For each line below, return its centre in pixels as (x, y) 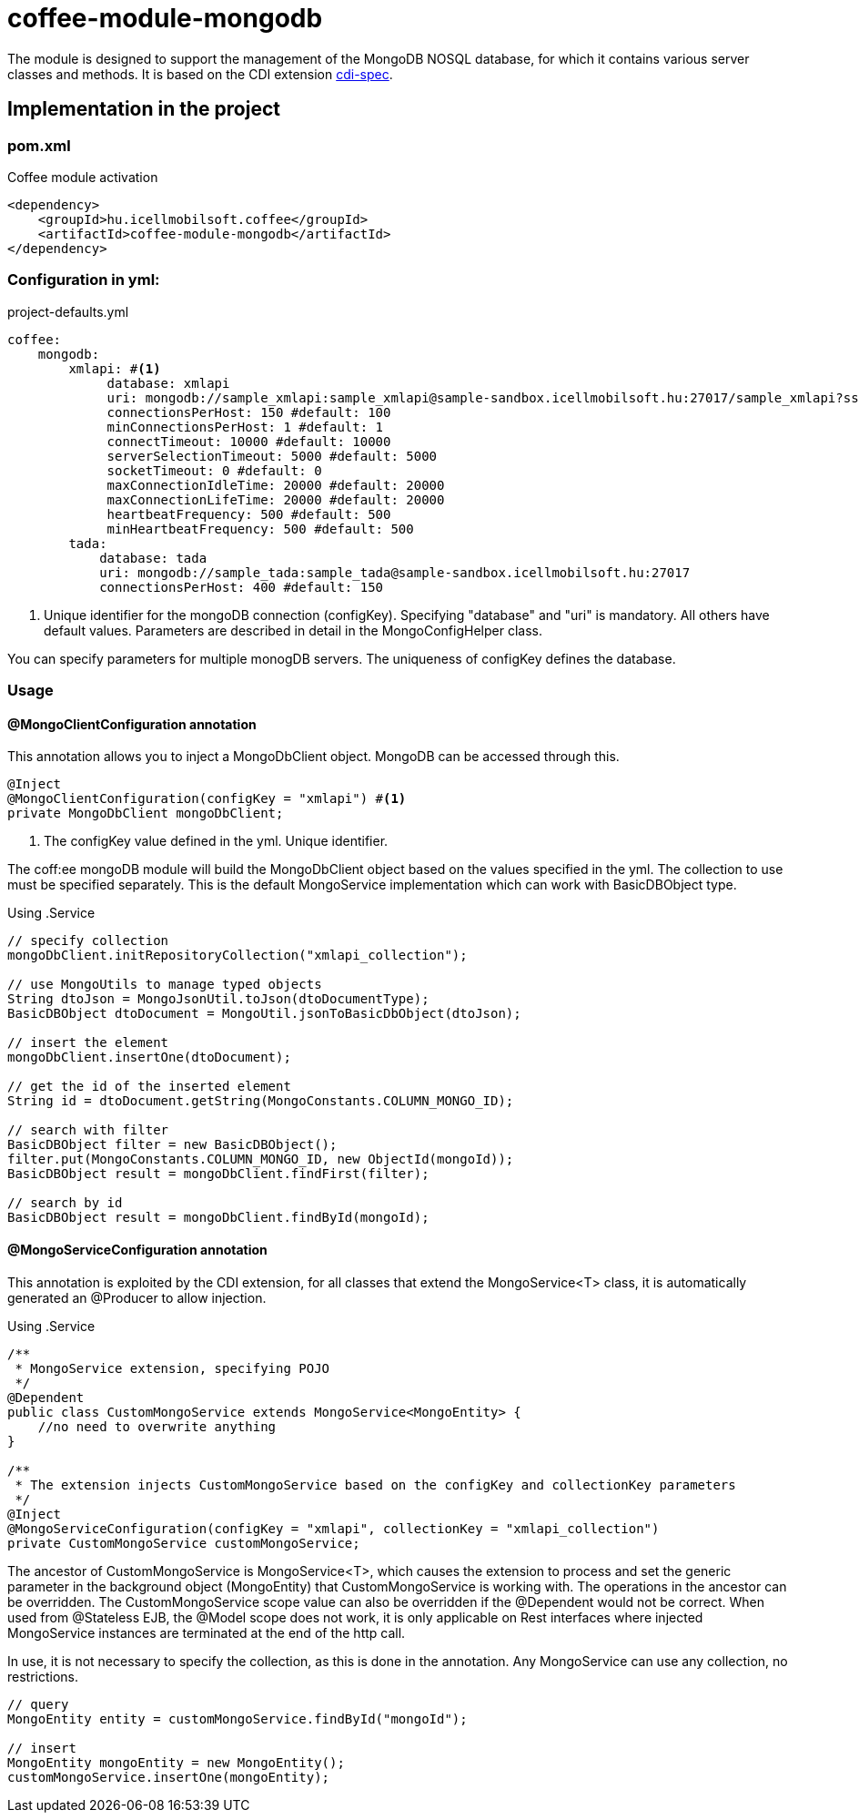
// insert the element (88, 1043)
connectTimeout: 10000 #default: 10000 (249, 441)
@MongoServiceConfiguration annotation (137, 1249)
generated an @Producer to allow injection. (137, 1297)
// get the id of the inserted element (149, 1087)
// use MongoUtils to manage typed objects (165, 985)
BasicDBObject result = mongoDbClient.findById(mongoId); (218, 1218)
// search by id (65, 1203)
